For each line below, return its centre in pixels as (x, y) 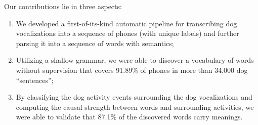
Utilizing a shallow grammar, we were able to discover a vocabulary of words (135, 60)
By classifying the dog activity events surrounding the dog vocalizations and (134, 97)
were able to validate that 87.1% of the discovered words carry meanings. (129, 117)
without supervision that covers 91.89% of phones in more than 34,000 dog (132, 70)
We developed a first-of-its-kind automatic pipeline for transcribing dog (126, 23)
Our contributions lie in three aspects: (63, 6)
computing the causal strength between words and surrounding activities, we (135, 107)
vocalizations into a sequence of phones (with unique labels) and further (127, 33)
